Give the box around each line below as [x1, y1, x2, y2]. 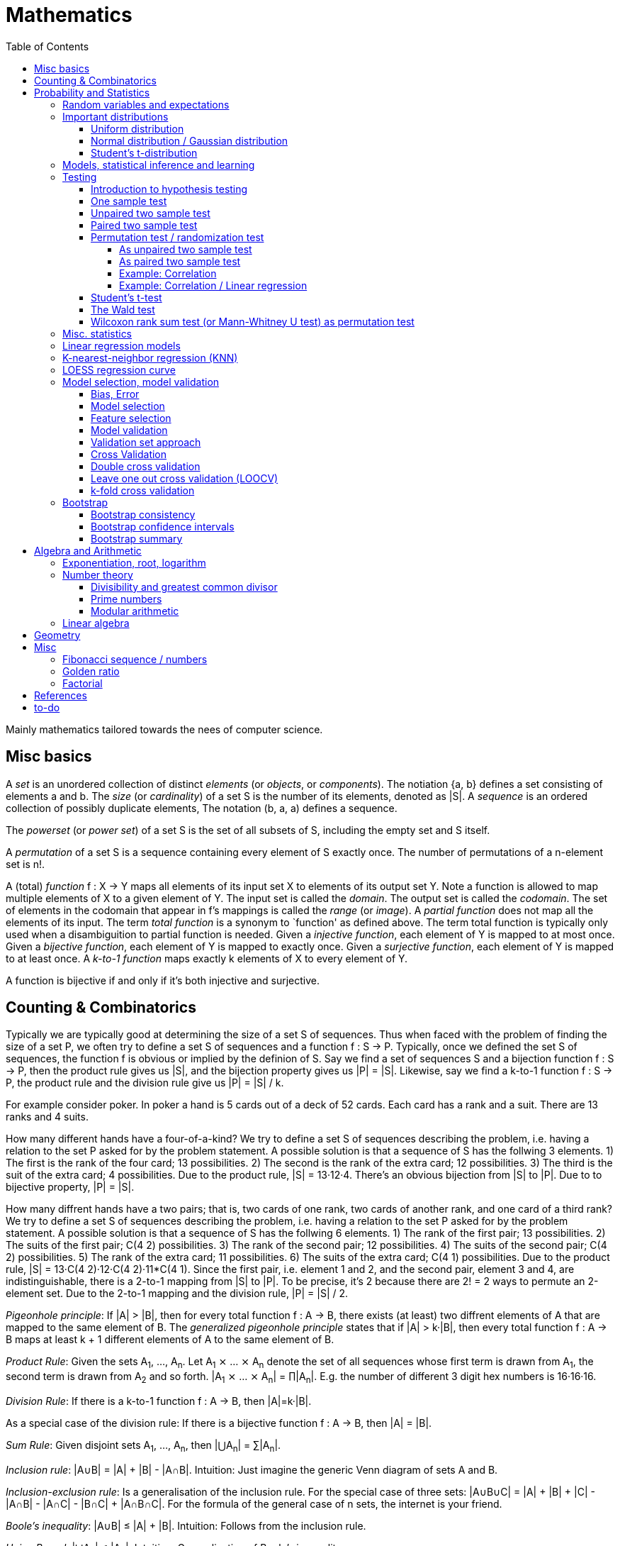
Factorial [62, 677, 103, 689]
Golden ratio [62, 664, 120, 677]
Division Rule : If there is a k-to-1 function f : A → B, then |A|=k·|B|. [6, 1395, 312, 1408]
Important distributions [62, 110, 169, 123]
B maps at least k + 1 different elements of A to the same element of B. [6, 1333, 334, 1346]
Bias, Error [91, 387, 140, 400]
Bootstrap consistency [91, 508, 196, 521]
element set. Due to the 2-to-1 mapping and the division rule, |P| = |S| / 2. [6, 1287, 349, 1300]
